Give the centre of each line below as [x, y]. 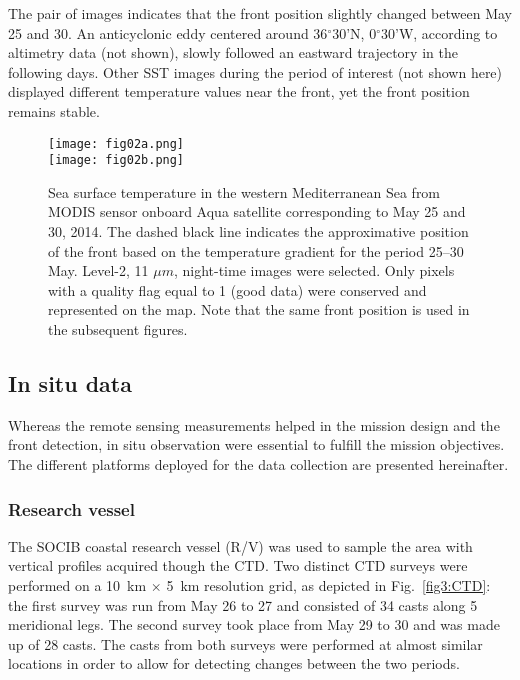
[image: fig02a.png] [116, 143]
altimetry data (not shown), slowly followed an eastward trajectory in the [233, 52]
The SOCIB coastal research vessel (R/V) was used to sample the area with [240, 545]
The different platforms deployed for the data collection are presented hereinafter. [258, 464]
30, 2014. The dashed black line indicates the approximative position [258, 231]
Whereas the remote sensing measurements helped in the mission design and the [254, 424]
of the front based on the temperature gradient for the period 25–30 [256, 250]
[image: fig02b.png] [116, 160]
